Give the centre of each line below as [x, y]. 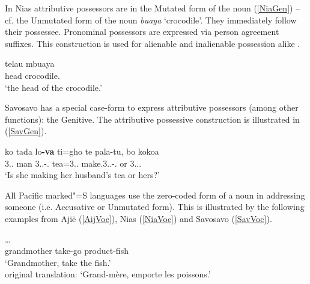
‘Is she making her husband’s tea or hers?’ [82, 175]
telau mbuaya [30, 63]
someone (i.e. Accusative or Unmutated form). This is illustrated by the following [155, 207]
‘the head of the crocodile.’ [53, 87]
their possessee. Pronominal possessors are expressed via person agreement [142, 32]
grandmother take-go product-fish [67, 251]
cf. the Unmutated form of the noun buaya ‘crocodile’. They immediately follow [151, 20]
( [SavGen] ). [26, 131]
